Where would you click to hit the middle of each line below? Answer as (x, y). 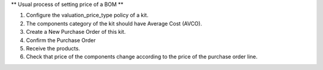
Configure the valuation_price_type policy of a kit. (87, 15)
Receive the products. (53, 48)
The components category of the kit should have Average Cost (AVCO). (114, 23)
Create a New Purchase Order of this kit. (76, 32)
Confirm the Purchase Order (61, 40)
